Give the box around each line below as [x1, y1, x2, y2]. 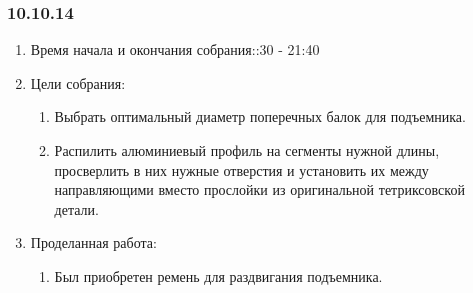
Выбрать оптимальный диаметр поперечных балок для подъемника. [54, 106, 466, 127]
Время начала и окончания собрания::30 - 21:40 [30, 39, 320, 60]
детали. [54, 198, 99, 219]
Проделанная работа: [30, 232, 157, 253]
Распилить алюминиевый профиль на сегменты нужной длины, [54, 140, 440, 160]
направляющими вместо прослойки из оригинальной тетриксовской [54, 179, 465, 200]
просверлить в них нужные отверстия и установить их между [54, 159, 429, 180]
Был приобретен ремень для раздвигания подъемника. [54, 265, 383, 286]
